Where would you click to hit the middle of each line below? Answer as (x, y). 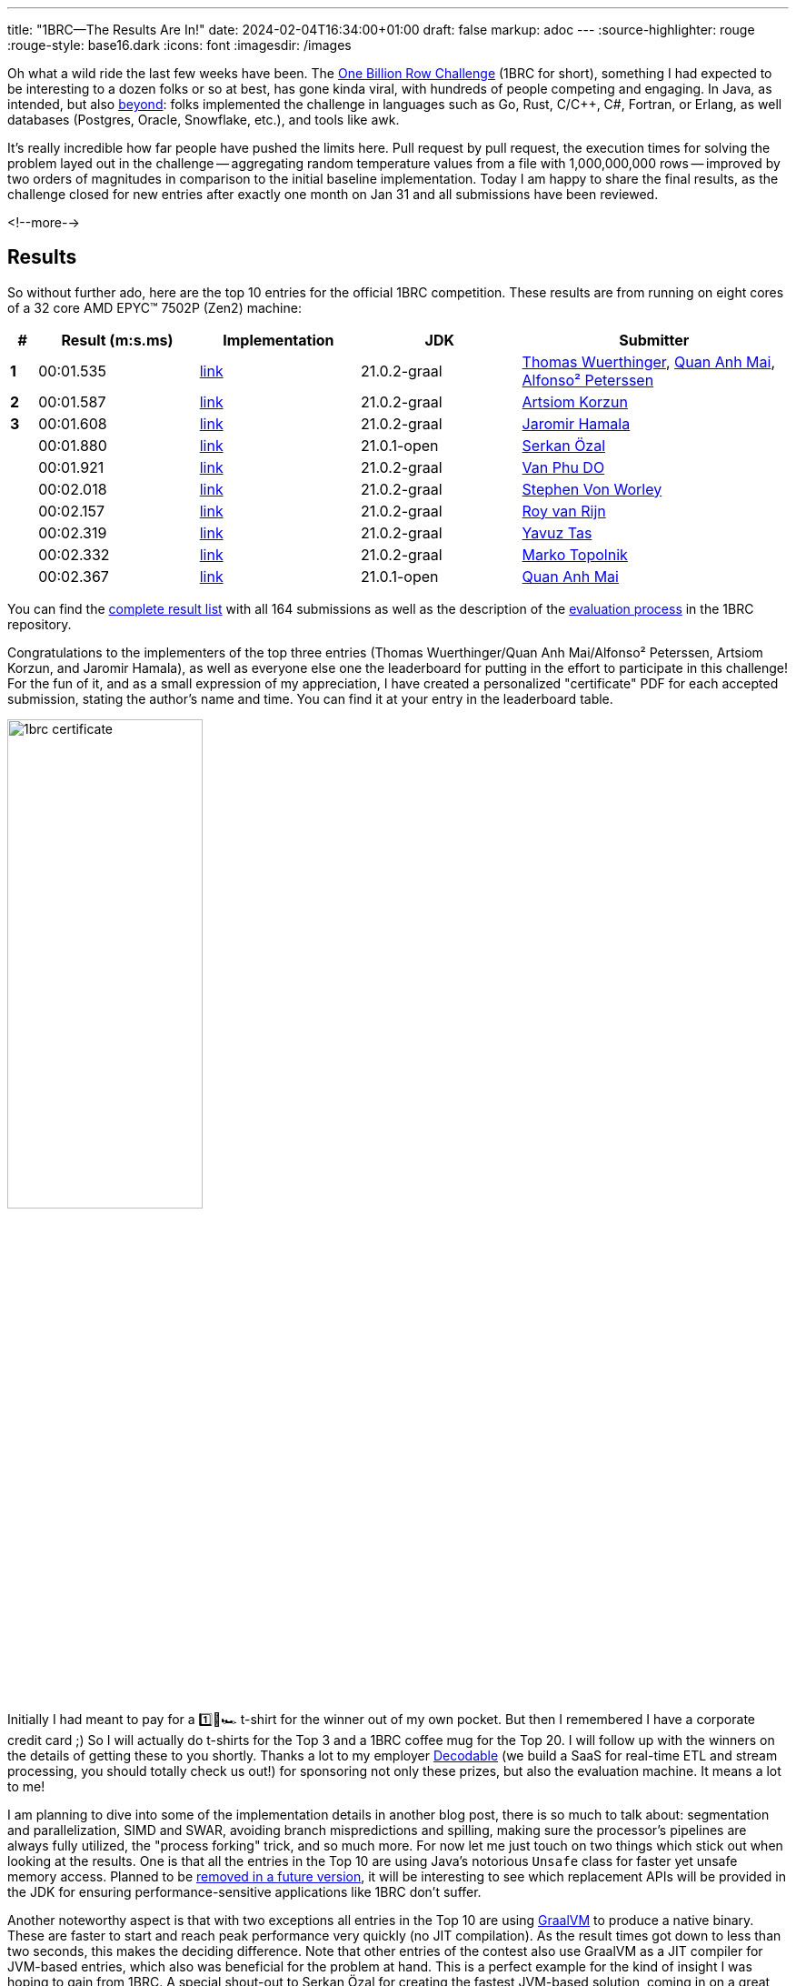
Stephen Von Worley (592, 489)
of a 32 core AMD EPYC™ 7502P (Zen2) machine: (154, 307)
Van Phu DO (563, 467)
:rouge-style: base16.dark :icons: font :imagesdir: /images (179, 45)
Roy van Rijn (564, 511)
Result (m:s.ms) (117, 340)
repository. (40, 624)
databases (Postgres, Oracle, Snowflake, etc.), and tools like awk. (204, 120)
